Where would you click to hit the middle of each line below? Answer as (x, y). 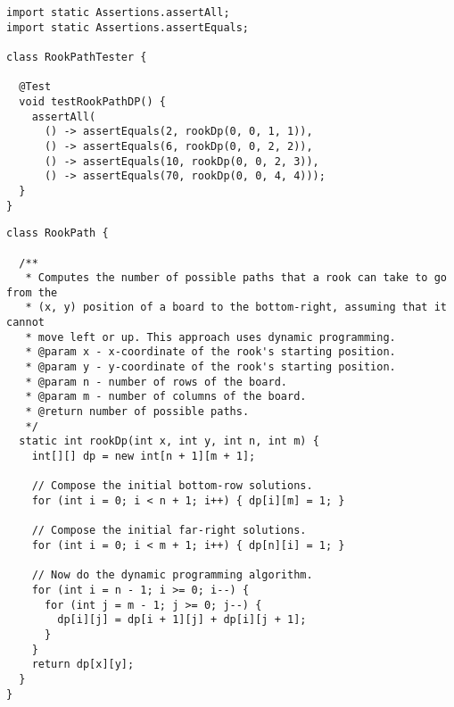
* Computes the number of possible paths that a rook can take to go (236, 278)
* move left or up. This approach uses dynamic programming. (210, 337)
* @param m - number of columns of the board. (166, 397)
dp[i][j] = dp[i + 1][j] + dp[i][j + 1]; (182, 620)
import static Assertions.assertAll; (118, 12)
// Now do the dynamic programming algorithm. (172, 575)
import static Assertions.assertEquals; (128, 27)
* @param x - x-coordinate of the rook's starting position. (210, 352)
